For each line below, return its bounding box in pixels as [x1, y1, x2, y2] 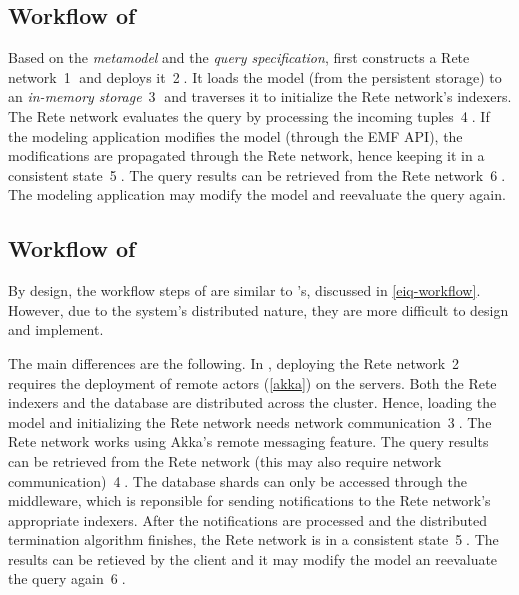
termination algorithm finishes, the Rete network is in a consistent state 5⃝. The [8, 529, 499, 550]
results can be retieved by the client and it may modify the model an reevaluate [8, 548, 498, 569]
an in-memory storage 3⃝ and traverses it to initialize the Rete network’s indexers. [8, 86, 512, 107]
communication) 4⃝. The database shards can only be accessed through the [8, 470, 467, 491]
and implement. [8, 319, 104, 340]
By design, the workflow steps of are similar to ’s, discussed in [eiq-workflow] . [8, 280, 481, 301]
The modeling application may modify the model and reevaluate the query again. [8, 184, 506, 205]
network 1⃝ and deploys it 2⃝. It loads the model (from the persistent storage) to [8, 66, 502, 87]
